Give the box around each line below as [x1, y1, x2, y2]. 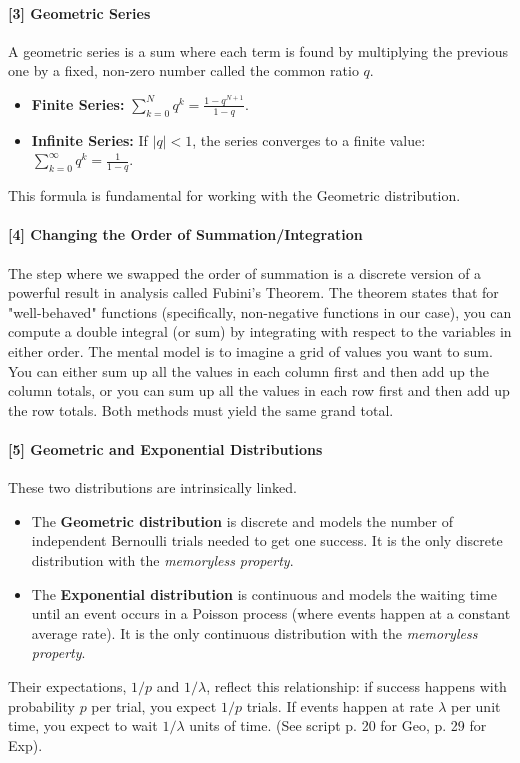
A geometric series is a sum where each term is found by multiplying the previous [8, 40, 508, 61]
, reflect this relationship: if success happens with [206, 675, 507, 696]
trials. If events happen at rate [246, 695, 434, 716]
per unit [451, 695, 501, 716]
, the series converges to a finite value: [192, 129, 426, 150]
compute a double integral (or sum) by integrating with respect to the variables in [8, 321, 512, 342]
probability [8, 695, 75, 716]
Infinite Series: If [31, 129, 148, 150]
